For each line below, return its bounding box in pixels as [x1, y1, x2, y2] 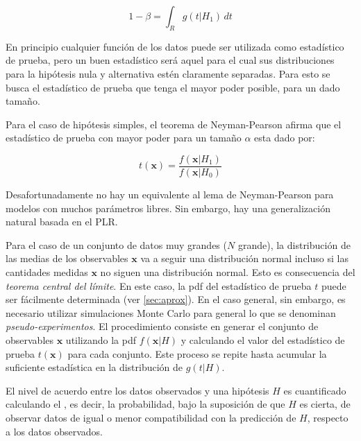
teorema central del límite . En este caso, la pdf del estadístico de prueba [6, 278, 312, 293]
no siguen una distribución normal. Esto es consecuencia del [100, 264, 355, 279]
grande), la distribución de [237, 237, 351, 252]
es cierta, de [299, 397, 351, 411]
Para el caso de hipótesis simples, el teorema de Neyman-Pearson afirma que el [6, 116, 342, 131]
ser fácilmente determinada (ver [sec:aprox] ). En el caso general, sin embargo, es [6, 292, 346, 306]
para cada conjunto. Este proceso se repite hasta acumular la [67, 346, 327, 361]
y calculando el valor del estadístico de [180, 332, 345, 347]
